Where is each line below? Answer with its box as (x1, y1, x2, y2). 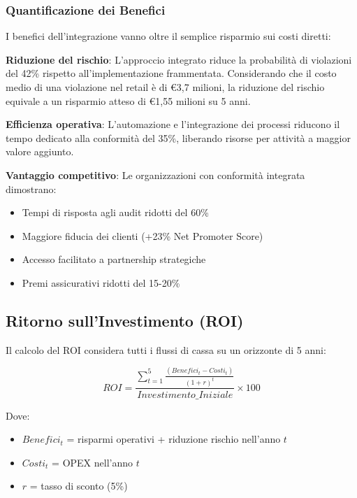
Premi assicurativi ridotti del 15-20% (22, 275, 180, 290)
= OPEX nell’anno (52, 455, 133, 469)
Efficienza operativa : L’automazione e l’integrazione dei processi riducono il (6, 117, 340, 131)
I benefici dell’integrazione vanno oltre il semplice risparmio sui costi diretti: (6, 29, 331, 43)
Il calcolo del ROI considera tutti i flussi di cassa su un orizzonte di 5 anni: (6, 342, 326, 357)
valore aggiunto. (6, 144, 74, 159)
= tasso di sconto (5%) (29, 478, 128, 493)
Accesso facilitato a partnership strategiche (22, 252, 206, 266)
